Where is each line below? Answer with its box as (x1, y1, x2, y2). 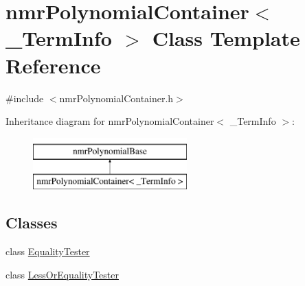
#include (5, 91, 44, 105)
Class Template (152, 24, 300, 52)
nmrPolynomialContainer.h (59, 91, 174, 105)
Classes (5, 212, 58, 233)
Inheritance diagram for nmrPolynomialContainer (5, 114, 214, 128)
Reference (5, 51, 101, 79)
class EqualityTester (5, 244, 90, 259)
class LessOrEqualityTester (5, 267, 119, 281)
